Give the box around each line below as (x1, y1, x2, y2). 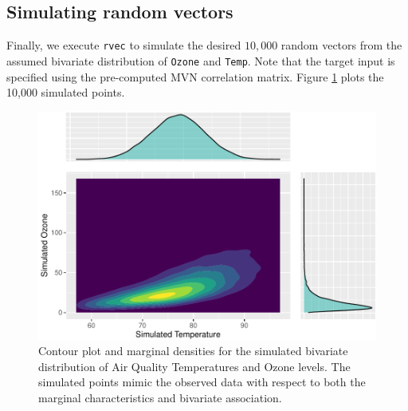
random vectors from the (280, 37, 402, 53)
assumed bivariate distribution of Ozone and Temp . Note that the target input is (6, 52, 395, 69)
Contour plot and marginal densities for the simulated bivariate (38, 342, 348, 359)
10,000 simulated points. (6, 84, 125, 101)
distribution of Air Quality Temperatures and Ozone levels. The (38, 358, 351, 374)
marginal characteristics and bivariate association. (38, 389, 282, 406)
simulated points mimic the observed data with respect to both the (38, 373, 366, 390)
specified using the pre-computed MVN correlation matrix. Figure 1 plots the (6, 68, 384, 85)
